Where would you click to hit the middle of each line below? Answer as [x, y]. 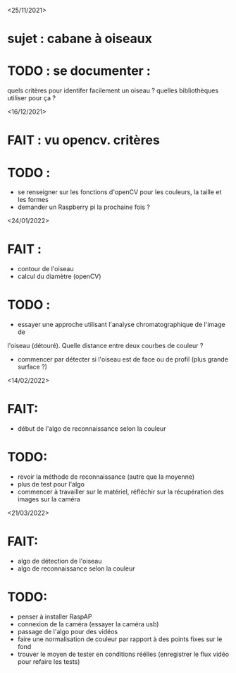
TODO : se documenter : [79, 71]
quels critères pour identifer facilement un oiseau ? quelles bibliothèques [113, 90]
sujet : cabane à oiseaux [80, 39]
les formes [33, 200]
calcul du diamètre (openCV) [59, 276]
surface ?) [32, 367]
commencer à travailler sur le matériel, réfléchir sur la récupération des [120, 492]
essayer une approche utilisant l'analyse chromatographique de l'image [121, 325]
